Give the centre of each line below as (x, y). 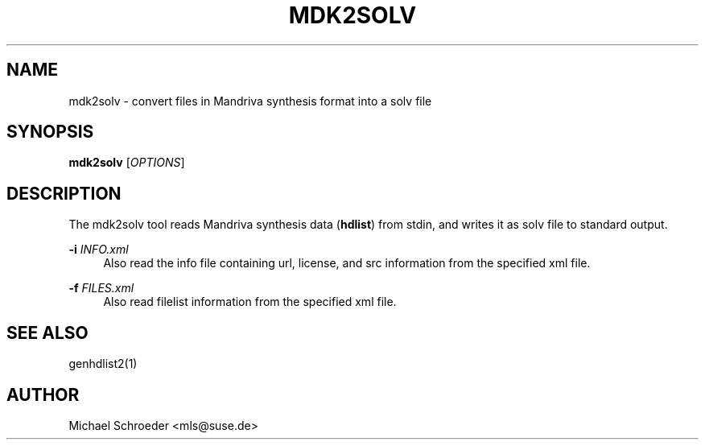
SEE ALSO (47, 332)
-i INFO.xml (99, 250)
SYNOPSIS (50, 132)
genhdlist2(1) (103, 364)
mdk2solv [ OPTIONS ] (127, 163)
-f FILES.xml (101, 288)
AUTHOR (43, 394)
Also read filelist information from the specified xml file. (250, 302)
